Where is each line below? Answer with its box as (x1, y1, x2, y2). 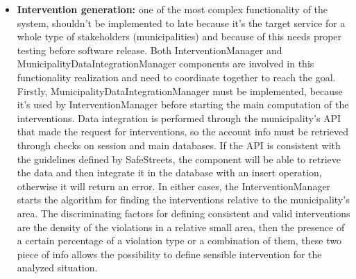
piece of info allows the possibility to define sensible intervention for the (17, 246, 322, 261)
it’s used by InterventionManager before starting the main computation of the (17, 97, 349, 112)
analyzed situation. (17, 260, 98, 275)
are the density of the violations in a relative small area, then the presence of (17, 219, 345, 234)
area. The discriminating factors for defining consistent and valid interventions (17, 205, 350, 220)
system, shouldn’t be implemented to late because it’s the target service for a (17, 15, 346, 30)
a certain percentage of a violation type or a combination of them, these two (17, 233, 342, 248)
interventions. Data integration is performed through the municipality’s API (17, 110, 341, 125)
